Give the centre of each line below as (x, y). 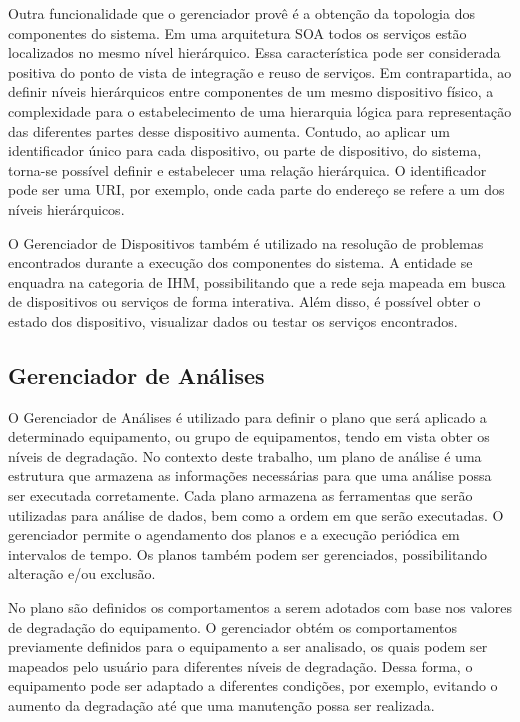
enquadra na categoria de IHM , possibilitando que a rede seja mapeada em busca (257, 281)
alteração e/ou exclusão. (82, 573)
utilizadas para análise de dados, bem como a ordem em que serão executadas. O (256, 514)
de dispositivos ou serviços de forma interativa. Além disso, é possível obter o (244, 301)
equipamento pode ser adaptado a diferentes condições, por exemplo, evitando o (253, 685)
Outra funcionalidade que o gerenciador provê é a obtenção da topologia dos (241, 13)
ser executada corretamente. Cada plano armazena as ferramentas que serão (240, 495)
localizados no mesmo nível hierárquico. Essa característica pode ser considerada (254, 52)
